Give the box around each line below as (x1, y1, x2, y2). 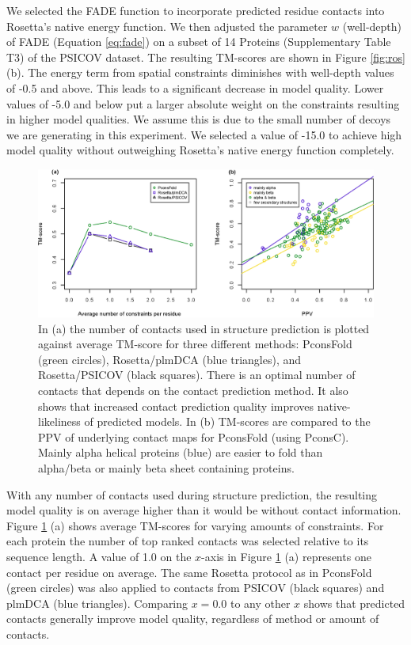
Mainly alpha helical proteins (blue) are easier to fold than (38, 444, 323, 461)
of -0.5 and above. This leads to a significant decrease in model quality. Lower (6, 79, 384, 96)
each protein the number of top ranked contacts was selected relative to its (6, 533, 369, 549)
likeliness (38, 413, 81, 430)
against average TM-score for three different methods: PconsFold (38, 336, 352, 352)
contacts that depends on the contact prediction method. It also (38, 382, 348, 399)
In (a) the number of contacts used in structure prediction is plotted (38, 320, 370, 336)
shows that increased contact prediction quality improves (38, 397, 314, 414)
